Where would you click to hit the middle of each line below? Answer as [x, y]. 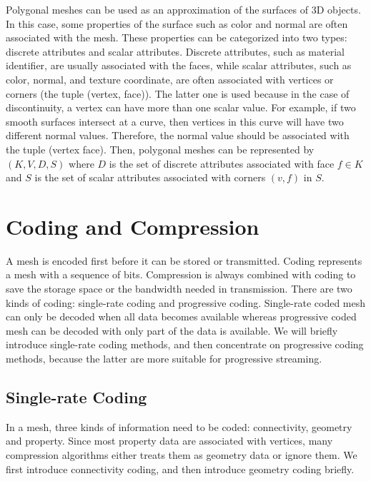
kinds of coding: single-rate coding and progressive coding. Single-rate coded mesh [186, 302]
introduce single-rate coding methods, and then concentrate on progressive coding [185, 344]
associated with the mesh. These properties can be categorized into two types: [177, 37]
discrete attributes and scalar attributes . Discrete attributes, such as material [175, 51]
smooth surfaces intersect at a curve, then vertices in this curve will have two [175, 121]
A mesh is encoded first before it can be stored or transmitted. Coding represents [184, 260]
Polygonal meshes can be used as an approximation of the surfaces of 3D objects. [183, 9]
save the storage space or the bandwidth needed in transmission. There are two [179, 289]
